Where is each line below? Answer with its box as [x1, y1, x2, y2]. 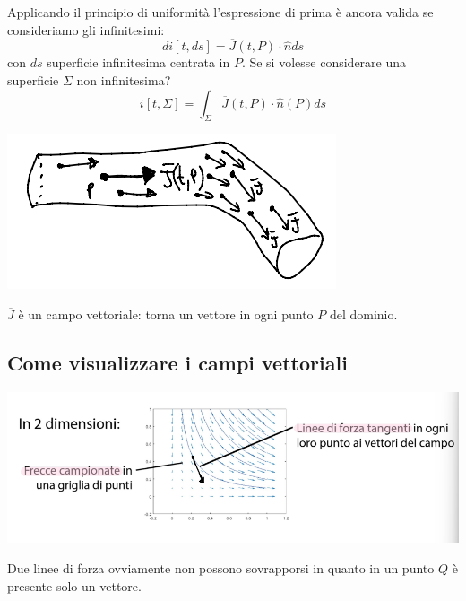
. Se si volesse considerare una [241, 53, 407, 72]
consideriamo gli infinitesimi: [7, 20, 165, 39]
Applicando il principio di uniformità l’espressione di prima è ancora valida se [7, 3, 434, 21]
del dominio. [329, 304, 398, 323]
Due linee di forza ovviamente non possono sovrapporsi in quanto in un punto [7, 558, 435, 577]
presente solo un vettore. [7, 576, 142, 595]
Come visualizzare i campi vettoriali [7, 348, 348, 376]
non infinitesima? [76, 71, 171, 89]
